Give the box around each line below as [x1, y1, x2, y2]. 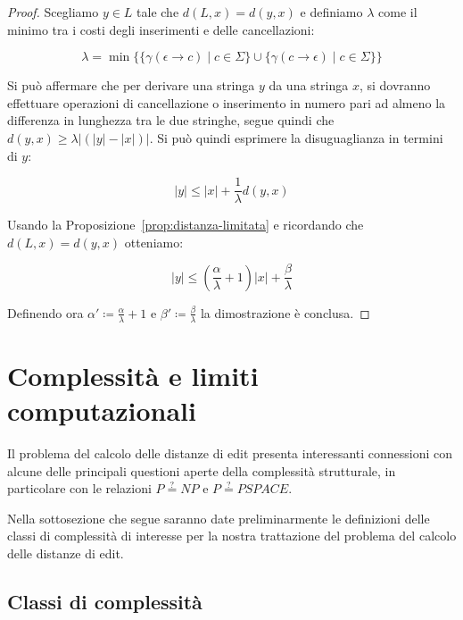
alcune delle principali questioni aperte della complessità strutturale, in [7, 461, 396, 480]
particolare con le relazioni [7, 479, 152, 498]
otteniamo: [124, 232, 184, 251]
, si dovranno [359, 76, 431, 95]
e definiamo [300, 3, 363, 21]
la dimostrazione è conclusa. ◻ [200, 303, 370, 322]
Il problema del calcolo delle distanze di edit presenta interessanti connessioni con [7, 444, 453, 463]
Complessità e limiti [7, 356, 259, 393]
